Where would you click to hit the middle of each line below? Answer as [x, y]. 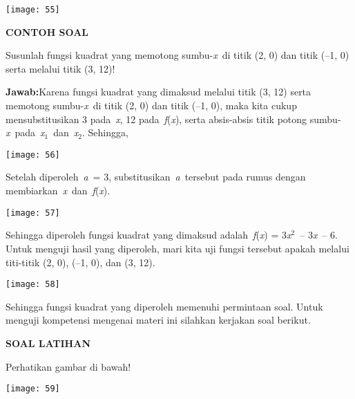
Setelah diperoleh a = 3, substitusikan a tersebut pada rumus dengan [156, 177]
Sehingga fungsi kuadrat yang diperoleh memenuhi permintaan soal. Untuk [164, 306]
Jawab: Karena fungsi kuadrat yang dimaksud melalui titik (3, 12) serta [159, 92]
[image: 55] [33, 10]
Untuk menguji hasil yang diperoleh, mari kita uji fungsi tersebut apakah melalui [177, 248]
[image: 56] [33, 155]
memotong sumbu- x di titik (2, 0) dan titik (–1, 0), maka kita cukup [151, 105]
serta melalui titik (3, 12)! [60, 68]
